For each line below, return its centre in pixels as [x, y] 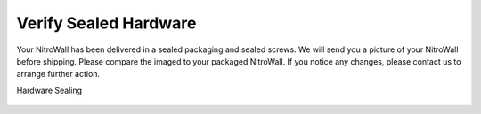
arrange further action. [58, 74]
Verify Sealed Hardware [106, 23]
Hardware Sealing [49, 90]
